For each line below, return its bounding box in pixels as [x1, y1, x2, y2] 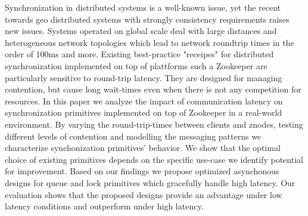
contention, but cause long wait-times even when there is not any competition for [5, 83, 301, 95]
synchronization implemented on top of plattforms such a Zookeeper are [5, 59, 267, 72]
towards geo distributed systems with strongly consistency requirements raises [5, 13, 290, 25]
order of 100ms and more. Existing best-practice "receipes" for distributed [5, 48, 274, 60]
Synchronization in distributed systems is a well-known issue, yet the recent [5, 1, 281, 13]
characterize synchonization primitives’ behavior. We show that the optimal [5, 141, 281, 154]
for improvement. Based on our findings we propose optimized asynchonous [5, 165, 279, 177]
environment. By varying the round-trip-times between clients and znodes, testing [5, 118, 303, 130]
